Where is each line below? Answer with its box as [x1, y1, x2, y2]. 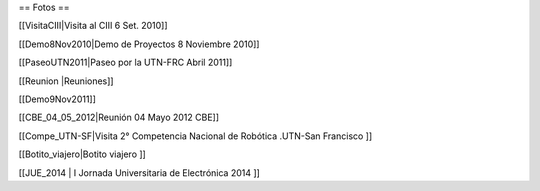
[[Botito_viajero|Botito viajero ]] [18, 148, 147, 160]
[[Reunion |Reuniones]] [18, 75, 114, 87]
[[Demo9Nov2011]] [18, 93, 97, 105]
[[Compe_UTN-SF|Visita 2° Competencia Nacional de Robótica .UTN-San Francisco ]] [18, 130, 373, 142]
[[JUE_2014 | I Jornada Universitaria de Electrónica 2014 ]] [18, 166, 260, 179]
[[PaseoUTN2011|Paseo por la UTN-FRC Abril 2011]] [18, 56, 233, 69]
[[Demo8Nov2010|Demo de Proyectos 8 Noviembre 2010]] [18, 38, 260, 50]
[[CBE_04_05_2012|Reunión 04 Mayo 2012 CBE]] [18, 111, 220, 124]
